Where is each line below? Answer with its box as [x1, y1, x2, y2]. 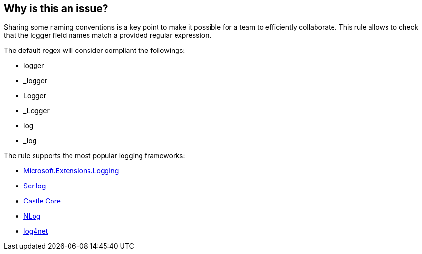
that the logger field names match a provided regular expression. [4, 31, 211, 40]
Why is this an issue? [4, 2, 108, 15]
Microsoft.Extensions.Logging [23, 167, 119, 175]
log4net [23, 227, 48, 236]
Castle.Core [23, 197, 61, 205]
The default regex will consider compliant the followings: [4, 46, 185, 55]
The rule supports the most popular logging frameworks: [4, 152, 185, 160]
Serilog [23, 182, 46, 190]
